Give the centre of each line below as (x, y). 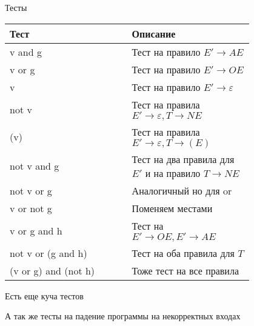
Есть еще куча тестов (44, 295)
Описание (154, 33)
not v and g (35, 166)
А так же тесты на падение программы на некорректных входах (123, 316)
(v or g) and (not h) (52, 270)
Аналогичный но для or (182, 190)
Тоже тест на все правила (185, 270)
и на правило (173, 173)
